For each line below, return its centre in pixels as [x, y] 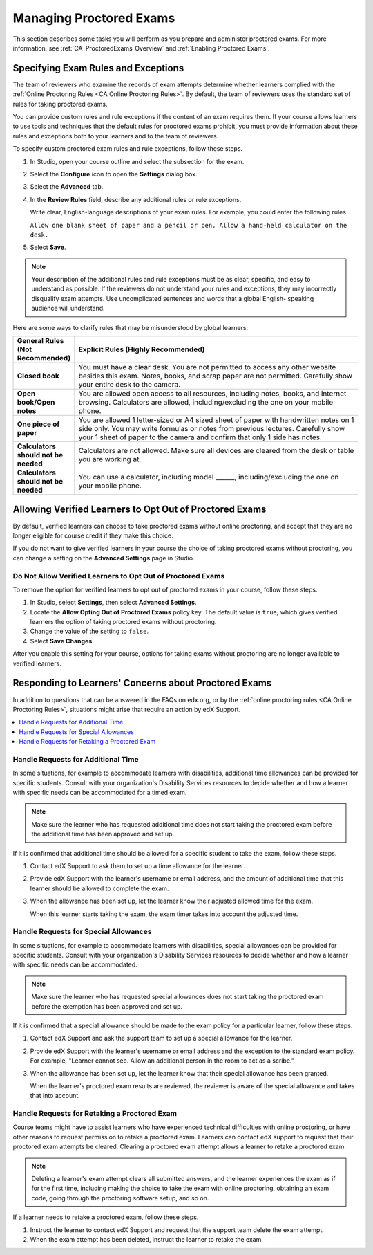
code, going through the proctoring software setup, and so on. [120, 1198]
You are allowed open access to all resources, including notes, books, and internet [212, 394]
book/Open [36, 403]
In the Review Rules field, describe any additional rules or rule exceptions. [136, 199]
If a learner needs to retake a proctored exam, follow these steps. [106, 1217]
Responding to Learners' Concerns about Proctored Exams [142, 683]
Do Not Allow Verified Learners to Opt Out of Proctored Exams [119, 576]
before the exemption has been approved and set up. [107, 1006]
